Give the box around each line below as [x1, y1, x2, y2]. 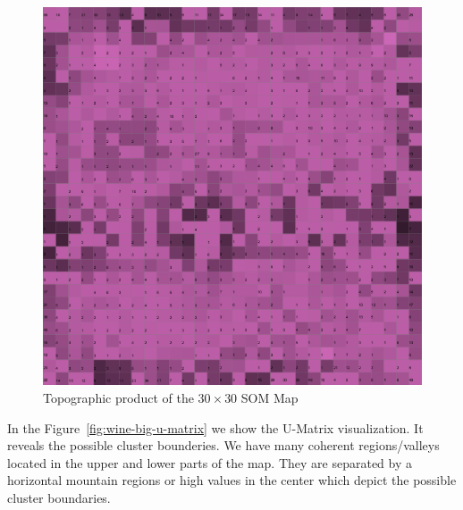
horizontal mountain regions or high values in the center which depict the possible [7, 471, 457, 489]
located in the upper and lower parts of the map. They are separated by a [7, 453, 413, 472]
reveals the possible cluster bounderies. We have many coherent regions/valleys [7, 436, 440, 455]
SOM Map [240, 388, 299, 406]
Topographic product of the [43, 388, 194, 406]
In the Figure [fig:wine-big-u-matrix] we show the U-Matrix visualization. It [7, 418, 424, 437]
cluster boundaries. [7, 488, 111, 506]
